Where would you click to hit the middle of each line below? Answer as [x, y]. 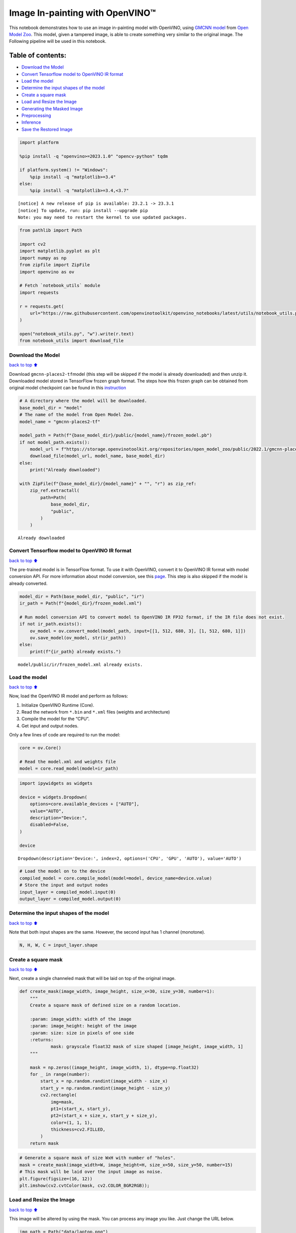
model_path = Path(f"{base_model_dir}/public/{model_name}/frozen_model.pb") [116, 435]
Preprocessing [36, 115]
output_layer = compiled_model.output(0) [70, 899]
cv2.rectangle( [59, 1095]
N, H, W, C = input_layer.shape [59, 945]
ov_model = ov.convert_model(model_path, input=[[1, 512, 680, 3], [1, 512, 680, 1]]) [138, 631]
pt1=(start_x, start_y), [81, 1109]
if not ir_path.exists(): [51, 624]
